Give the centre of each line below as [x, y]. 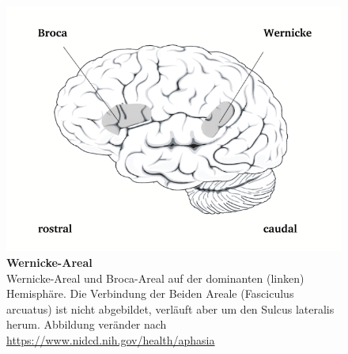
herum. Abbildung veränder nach [87, 324]
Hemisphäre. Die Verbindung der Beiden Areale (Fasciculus [150, 293]
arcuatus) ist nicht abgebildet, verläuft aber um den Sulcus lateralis [170, 308]
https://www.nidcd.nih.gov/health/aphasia [111, 339]
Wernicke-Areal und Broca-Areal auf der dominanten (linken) [155, 278]
